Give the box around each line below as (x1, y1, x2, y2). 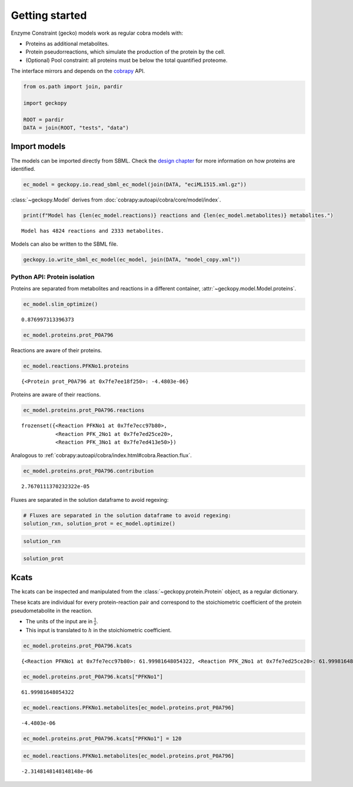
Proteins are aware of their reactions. (11, 391, 101, 398)
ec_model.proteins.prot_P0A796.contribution (23, 468, 154, 474)
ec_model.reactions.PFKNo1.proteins (23, 362, 129, 369)
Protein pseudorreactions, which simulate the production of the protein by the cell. (25, 48, 226, 55)
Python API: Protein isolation (11, 273, 95, 281)
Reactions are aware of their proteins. (11, 346, 102, 353)
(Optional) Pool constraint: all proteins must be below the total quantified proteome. (25, 57, 228, 64)
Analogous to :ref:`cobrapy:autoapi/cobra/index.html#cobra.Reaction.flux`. (11, 452, 192, 459)
